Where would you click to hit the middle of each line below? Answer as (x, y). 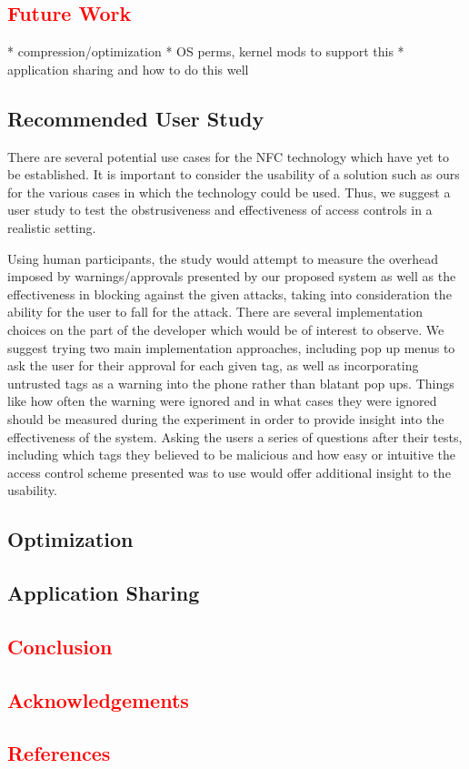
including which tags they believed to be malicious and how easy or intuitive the (231, 455)
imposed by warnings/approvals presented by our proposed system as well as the (232, 276)
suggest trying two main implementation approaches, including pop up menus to (231, 347)
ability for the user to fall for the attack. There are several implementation (215, 312)
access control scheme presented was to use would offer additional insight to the (229, 472)
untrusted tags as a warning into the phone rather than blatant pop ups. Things (231, 383)
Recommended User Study (136, 118)
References (59, 753)
